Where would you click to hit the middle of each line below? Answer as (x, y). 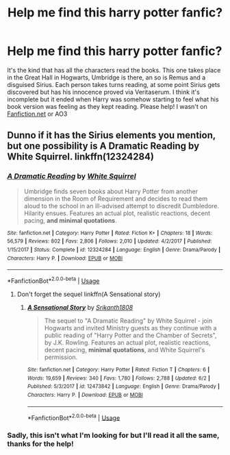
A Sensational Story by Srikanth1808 (80, 307)
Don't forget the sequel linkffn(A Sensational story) (89, 294)
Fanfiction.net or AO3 (37, 114)
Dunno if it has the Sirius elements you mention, (111, 135)
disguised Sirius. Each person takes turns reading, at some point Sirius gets (114, 84)
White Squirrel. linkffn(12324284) (80, 157)
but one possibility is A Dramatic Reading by (103, 146)
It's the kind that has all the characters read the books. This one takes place (114, 70)
